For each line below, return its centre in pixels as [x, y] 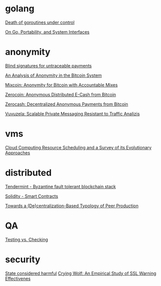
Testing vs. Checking [27, 239]
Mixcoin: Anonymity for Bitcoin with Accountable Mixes [61, 85]
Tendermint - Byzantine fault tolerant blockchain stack [61, 186]
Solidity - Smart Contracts [32, 196]
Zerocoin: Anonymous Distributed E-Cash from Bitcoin [61, 94]
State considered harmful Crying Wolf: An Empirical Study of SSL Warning [81, 273]
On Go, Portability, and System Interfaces [47, 32]
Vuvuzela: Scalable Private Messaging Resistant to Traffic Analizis [73, 114]
